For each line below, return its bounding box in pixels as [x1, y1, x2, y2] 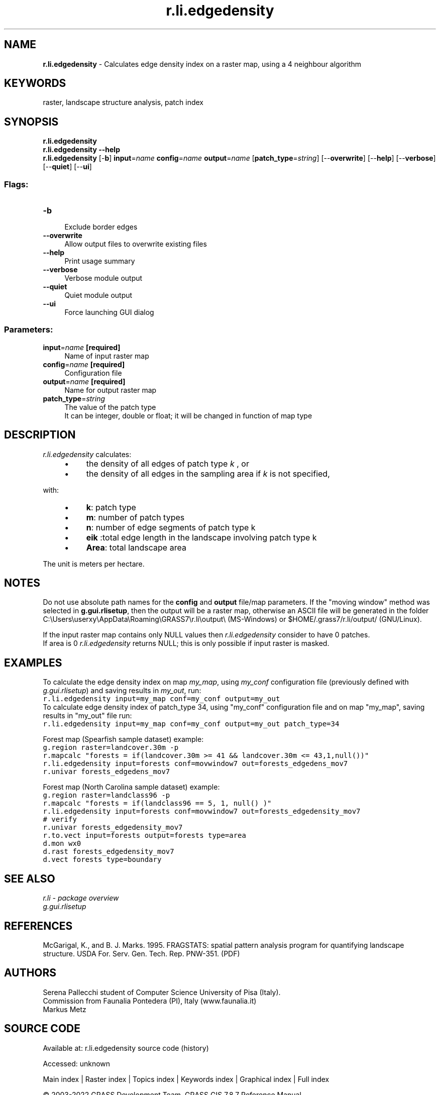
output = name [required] [43, 377, 126, 386]
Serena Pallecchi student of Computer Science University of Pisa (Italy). [43, 988, 281, 997]
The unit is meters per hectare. [43, 559, 145, 568]
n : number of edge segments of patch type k [86, 522, 256, 532]
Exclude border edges [64, 223, 138, 232]
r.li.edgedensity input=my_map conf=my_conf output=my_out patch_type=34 [43, 720, 340, 728]
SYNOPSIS [4, 115, 59, 128]
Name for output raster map [64, 385, 157, 394]
